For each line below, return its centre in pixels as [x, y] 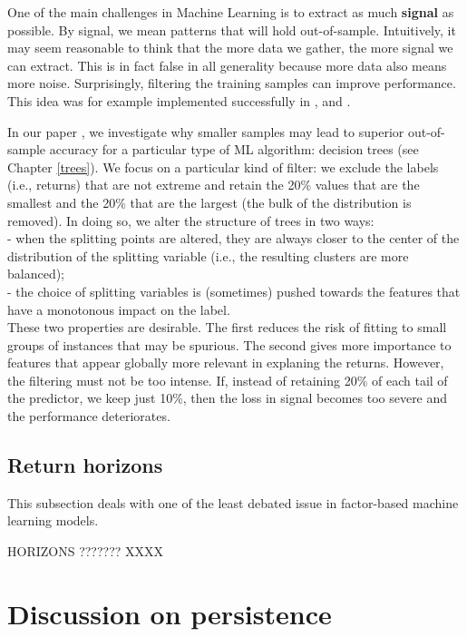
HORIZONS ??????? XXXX [86, 551]
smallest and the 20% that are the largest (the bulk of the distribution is [209, 202]
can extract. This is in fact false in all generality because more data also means [227, 65]
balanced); [36, 274]
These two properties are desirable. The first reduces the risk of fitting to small [227, 327]
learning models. [53, 520]
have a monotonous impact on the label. [119, 309]
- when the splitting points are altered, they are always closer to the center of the [233, 238]
